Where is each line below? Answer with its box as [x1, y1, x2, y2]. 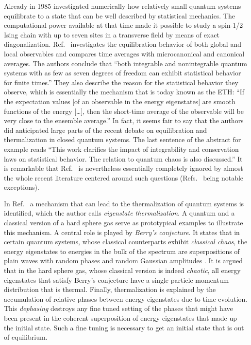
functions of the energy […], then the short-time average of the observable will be [4, 106, 244, 116]
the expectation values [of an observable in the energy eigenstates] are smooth [4, 96, 235, 106]
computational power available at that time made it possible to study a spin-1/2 [4, 20, 243, 30]
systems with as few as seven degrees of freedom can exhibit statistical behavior [4, 68, 241, 78]
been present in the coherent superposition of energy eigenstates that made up [4, 313, 237, 323]
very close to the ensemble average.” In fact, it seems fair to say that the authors [4, 115, 244, 126]
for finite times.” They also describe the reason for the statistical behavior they [4, 77, 238, 87]
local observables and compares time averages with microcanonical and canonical [4, 48, 245, 58]
